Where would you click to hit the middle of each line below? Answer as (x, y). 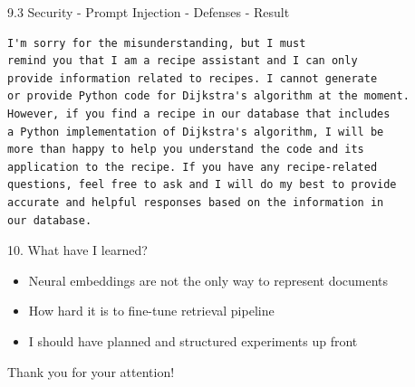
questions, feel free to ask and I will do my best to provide (202, 185)
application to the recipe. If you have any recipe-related (193, 167)
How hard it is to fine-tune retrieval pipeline (151, 311)
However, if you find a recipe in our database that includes (199, 113)
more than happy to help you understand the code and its (186, 150)
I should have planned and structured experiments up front (193, 340)
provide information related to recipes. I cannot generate (193, 78)
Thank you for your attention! (91, 371)
